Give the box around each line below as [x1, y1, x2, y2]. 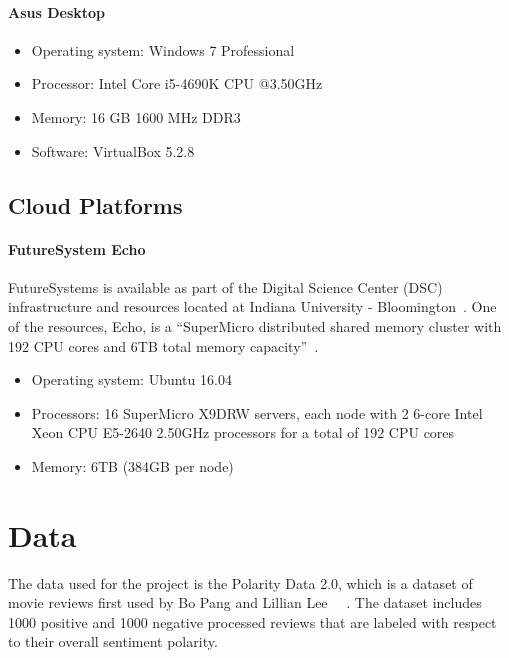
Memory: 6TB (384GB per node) [31, 455, 234, 476]
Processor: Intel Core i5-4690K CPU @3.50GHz [31, 73, 323, 94]
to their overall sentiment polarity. [8, 631, 218, 652]
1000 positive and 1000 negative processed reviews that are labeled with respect [8, 611, 497, 632]
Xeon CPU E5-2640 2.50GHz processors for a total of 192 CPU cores [31, 422, 455, 443]
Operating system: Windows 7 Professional [31, 39, 295, 60]
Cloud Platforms [8, 189, 183, 220]
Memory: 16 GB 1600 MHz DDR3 [31, 106, 241, 127]
